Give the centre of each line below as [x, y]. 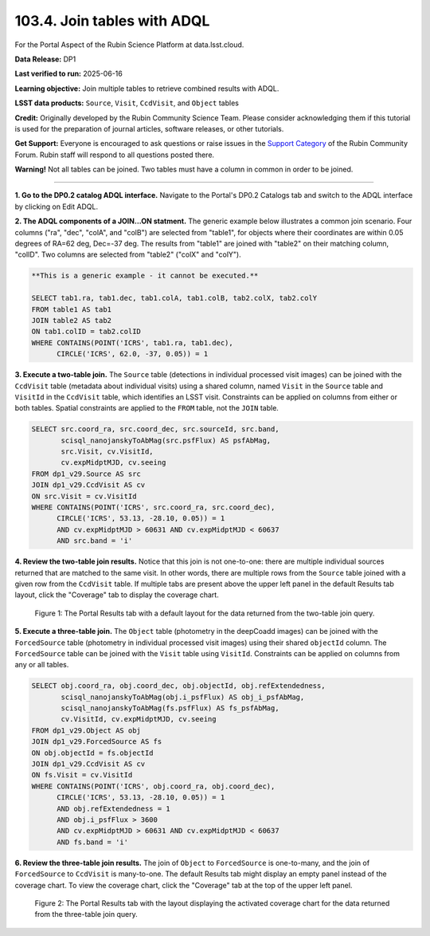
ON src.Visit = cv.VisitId [84, 496]
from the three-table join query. [86, 914]
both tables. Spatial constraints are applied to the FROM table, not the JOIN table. [147, 408]
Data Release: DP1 [45, 59]
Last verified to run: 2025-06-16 [68, 74]
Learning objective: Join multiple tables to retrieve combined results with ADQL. [147, 88]
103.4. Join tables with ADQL [112, 21]
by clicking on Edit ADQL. [57, 206]
